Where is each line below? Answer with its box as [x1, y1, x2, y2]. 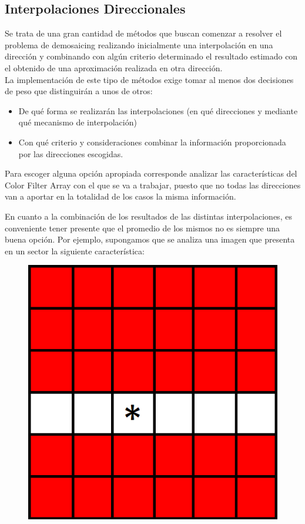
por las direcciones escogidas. [18, 147, 123, 160]
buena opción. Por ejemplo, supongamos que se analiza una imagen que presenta [5, 233, 295, 246]
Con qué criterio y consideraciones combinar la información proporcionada [18, 135, 286, 148]
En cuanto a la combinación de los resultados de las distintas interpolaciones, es [5, 210, 292, 222]
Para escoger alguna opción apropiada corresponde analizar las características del [5, 167, 297, 180]
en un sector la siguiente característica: [5, 244, 145, 257]
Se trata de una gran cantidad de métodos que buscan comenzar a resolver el [5, 27, 282, 39]
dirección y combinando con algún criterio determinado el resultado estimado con [5, 50, 298, 62]
